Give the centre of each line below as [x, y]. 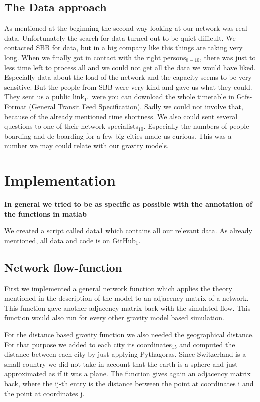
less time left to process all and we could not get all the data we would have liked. [130, 67]
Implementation [60, 180]
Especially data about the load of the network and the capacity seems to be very [128, 77]
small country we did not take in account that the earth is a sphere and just [121, 364]
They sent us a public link [44, 97]
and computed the [207, 344]
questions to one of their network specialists [71, 126]
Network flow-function [63, 267]
